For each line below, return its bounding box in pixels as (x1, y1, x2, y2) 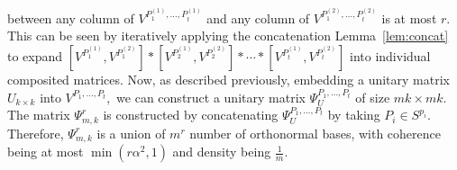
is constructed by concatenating (103, 105, 279, 124)
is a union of (96, 123, 166, 142)
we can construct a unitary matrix (116, 87, 306, 106)
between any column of (7, 8, 134, 27)
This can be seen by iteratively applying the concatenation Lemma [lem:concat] (7, 26, 449, 45)
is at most (381, 8, 437, 27)
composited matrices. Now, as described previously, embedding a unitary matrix (7, 70, 450, 89)
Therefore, (7, 123, 64, 142)
